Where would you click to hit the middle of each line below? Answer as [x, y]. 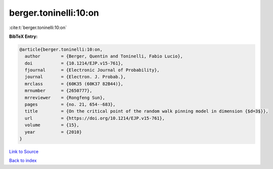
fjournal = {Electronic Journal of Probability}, [92, 70]
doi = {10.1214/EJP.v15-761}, [74, 63]
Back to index [23, 161]
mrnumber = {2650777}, [59, 91]
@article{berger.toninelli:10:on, [61, 49]
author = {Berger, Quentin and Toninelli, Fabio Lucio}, [104, 56]
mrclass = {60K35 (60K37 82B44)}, [74, 84]
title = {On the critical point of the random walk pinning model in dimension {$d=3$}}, [147, 111]
